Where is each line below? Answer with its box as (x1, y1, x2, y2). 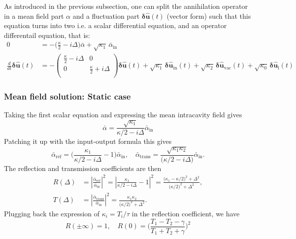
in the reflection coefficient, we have (132, 208, 240, 219)
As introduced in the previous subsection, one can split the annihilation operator (4, 1, 248, 11)
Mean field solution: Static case (4, 90, 131, 102)
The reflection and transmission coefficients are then (4, 163, 162, 173)
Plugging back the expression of (4, 208, 100, 219)
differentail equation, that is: (4, 30, 90, 40)
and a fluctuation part (72, 10, 140, 21)
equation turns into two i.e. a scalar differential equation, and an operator (4, 20, 227, 31)
